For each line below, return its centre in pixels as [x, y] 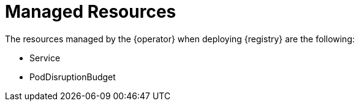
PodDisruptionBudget [73, 77]
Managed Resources [91, 12]
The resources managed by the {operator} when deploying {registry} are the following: [180, 39]
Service [45, 58]
